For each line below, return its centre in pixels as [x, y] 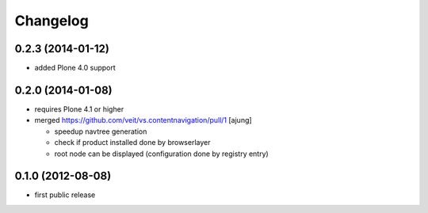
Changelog [52, 21]
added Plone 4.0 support [75, 68]
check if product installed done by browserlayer [132, 143]
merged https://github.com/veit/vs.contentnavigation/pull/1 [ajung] [143, 120]
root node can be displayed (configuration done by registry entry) [161, 154]
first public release [65, 195]
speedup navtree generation [101, 131]
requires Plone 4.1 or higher [79, 109]
